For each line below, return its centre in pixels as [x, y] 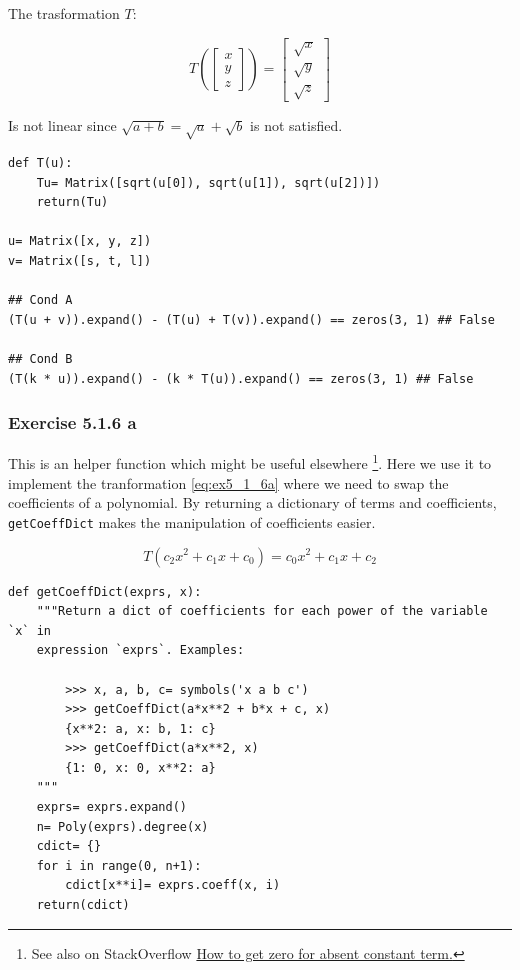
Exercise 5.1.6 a [72, 422]
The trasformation [64, 13]
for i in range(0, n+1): [119, 865]
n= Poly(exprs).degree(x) [122, 826]
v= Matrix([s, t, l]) [80, 261]
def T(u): [40, 163]
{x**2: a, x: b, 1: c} [140, 728]
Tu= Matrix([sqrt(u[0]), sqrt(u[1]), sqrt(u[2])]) [208, 182]
